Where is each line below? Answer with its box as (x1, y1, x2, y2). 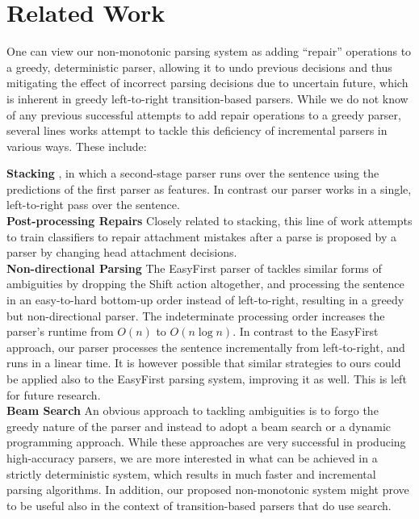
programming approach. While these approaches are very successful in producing (6, 433, 406, 450)
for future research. (6, 386, 101, 403)
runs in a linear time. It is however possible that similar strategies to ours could (6, 354, 401, 371)
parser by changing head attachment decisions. (6, 244, 237, 261)
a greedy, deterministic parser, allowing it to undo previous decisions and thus (6, 58, 392, 75)
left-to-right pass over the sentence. (6, 196, 180, 213)
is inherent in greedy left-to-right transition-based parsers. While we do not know (6, 90, 409, 107)
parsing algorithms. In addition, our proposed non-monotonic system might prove (6, 481, 409, 498)
